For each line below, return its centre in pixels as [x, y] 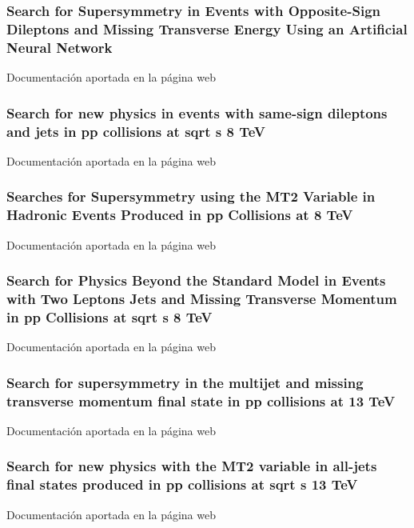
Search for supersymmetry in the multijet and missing [185, 382]
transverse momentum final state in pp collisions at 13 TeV [201, 400]
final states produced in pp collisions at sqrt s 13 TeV [182, 484]
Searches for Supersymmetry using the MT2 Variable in [191, 196]
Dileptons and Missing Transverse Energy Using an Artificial [207, 28]
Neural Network [60, 47]
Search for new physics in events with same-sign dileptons [197, 112]
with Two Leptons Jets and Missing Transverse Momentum [202, 298]
